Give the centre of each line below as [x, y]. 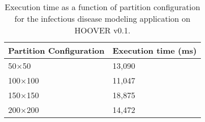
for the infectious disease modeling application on [102, 18]
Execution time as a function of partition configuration [102, 7]
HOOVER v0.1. [102, 30]
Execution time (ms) [155, 50]
